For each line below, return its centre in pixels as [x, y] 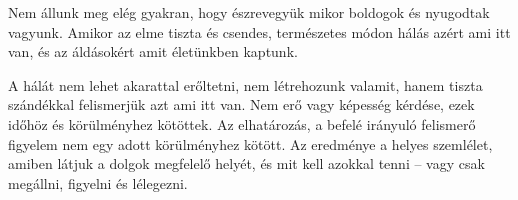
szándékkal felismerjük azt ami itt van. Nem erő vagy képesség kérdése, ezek [241, 104]
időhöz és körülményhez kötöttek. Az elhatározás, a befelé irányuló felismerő [242, 123]
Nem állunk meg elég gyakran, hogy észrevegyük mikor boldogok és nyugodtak [249, 12]
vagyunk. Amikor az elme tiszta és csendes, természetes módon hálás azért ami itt [259, 31]
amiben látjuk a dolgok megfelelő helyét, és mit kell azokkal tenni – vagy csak [246, 163]
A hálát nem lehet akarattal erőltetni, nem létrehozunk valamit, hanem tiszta [245, 84]
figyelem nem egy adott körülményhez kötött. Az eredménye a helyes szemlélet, [250, 143]
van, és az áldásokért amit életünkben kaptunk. [153, 51]
